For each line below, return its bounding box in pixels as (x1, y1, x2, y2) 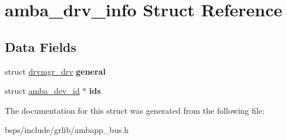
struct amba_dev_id (5, 85, 80, 97)
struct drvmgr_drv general (5, 65, 106, 77)
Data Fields (5, 37, 77, 55)
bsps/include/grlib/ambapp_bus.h (5, 124, 129, 136)
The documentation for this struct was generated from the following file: (5, 104, 265, 116)
